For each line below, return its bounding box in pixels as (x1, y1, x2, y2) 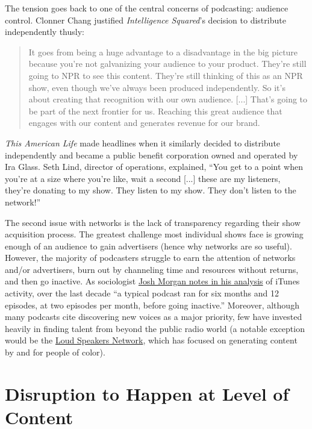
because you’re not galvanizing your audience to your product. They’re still (28, 57, 307, 70)
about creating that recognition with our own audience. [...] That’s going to (28, 93, 308, 105)
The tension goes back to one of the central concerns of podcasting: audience (5, 2, 289, 14)
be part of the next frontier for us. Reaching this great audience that (28, 104, 282, 117)
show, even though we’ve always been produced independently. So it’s (28, 81, 285, 93)
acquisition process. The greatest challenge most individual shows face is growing (5, 228, 304, 240)
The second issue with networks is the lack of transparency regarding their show (5, 216, 301, 228)
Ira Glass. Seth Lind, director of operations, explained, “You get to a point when (5, 160, 303, 173)
